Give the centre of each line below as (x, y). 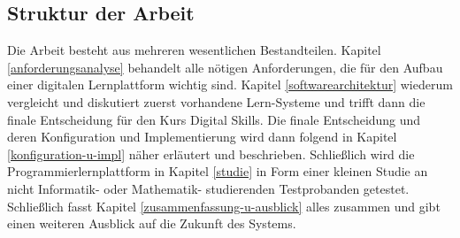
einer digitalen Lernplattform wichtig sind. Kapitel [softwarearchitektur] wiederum (230, 84)
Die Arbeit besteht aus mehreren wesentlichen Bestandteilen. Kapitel (194, 50)
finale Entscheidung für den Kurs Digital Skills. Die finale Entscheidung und (214, 119)
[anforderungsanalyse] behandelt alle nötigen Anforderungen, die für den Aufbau (225, 67)
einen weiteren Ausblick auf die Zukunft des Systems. (152, 223)
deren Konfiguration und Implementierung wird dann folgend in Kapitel (202, 137)
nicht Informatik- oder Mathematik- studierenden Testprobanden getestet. (208, 188)
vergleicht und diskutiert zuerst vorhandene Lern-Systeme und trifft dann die (216, 101)
